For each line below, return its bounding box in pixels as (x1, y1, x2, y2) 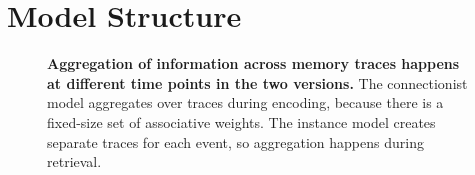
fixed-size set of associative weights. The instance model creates (47, 111, 436, 132)
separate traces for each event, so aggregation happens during (47, 131, 424, 152)
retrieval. (47, 151, 102, 172)
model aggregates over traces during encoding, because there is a (47, 92, 444, 113)
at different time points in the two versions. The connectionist (47, 72, 468, 93)
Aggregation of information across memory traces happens (47, 53, 460, 74)
